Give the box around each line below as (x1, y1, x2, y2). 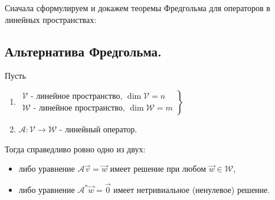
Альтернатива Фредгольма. (5, 42, 162, 60)
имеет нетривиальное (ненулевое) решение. (113, 183, 270, 195)
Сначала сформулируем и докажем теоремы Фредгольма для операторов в (5, 2, 270, 14)
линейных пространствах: (5, 13, 97, 25)
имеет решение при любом (110, 162, 207, 175)
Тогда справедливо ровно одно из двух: (5, 142, 146, 155)
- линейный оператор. (59, 122, 137, 135)
